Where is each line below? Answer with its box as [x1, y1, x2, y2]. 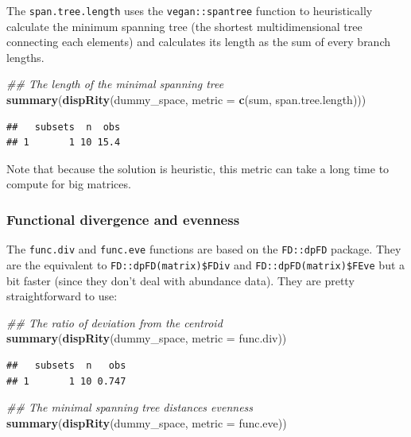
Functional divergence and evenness [6, 209, 240, 229]
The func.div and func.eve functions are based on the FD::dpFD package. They [6, 241, 401, 257]
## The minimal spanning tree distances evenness [6, 399, 254, 416]
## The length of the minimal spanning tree [6, 75, 224, 92]
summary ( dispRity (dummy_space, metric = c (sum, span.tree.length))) [6, 91, 366, 108]
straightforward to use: [6, 288, 118, 304]
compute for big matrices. [6, 176, 131, 192]
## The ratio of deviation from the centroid [6, 314, 223, 331]
